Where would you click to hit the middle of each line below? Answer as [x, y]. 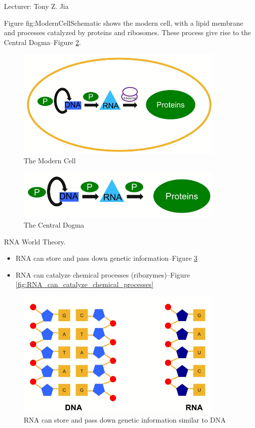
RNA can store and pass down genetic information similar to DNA [125, 419]
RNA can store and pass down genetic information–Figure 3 [106, 258]
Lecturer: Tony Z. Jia [36, 6]
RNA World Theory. [35, 241]
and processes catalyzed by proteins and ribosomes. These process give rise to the [127, 32]
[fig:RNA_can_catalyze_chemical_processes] [85, 284]
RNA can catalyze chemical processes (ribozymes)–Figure [103, 274]
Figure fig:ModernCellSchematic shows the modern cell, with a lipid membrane [124, 23]
